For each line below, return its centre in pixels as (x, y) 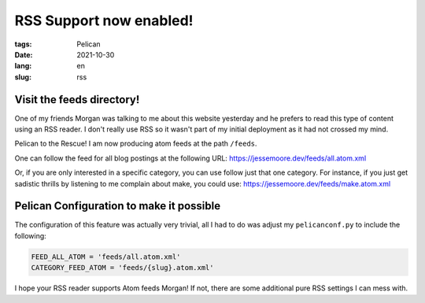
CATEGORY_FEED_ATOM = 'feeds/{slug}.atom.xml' (122, 268)
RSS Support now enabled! (104, 20)
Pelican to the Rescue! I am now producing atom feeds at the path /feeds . (136, 144)
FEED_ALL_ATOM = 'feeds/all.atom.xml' (106, 257)
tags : (23, 44)
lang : (23, 66)
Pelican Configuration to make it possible (117, 206)
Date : (24, 54)
